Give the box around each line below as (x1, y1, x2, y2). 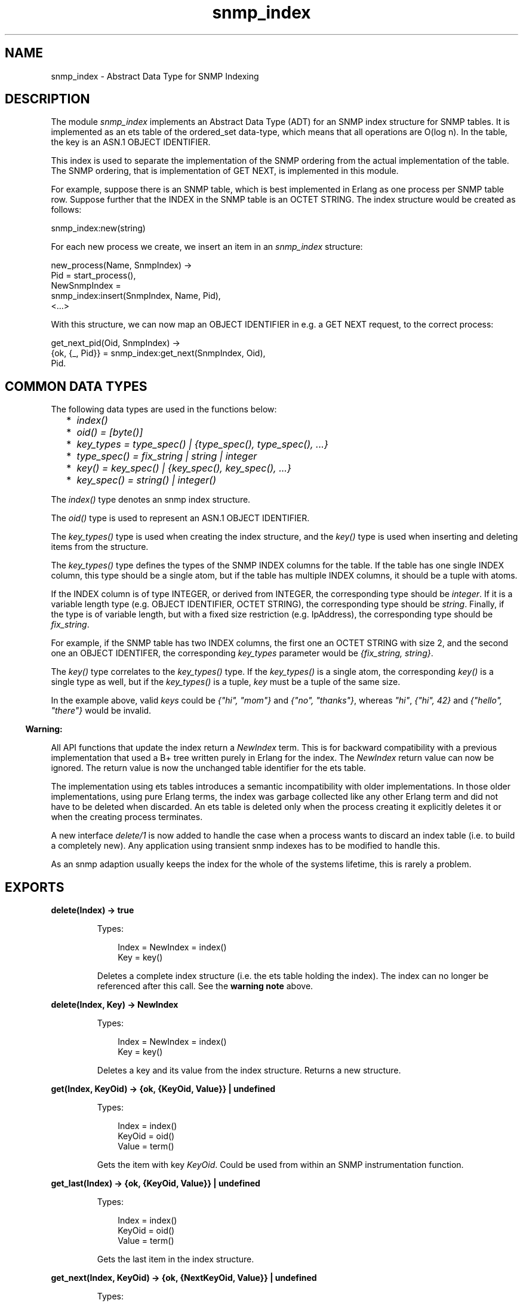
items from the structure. (51, 542, 149, 552)
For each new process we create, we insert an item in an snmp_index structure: (51, 241, 363, 252)
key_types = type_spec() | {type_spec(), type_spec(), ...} (76, 438, 328, 451)
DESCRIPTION (5, 91, 90, 107)
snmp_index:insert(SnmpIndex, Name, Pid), (51, 290, 221, 301)
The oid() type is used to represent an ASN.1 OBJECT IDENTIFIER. (51, 513, 310, 524)
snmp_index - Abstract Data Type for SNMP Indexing (51, 71, 259, 81)
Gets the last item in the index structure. (97, 1254, 254, 1265)
